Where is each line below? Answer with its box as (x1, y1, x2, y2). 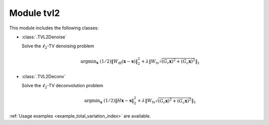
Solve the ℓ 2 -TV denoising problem (21, 43, 95, 50)
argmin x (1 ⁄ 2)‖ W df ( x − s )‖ (80, 58, 138, 65)
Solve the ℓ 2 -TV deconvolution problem (21, 83, 104, 90)
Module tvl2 (9, 7, 60, 18)
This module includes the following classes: (9, 25, 99, 31)
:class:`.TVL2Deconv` (21, 73, 66, 79)
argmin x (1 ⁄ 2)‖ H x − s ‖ (84, 98, 134, 105)
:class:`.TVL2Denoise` (21, 34, 67, 40)
